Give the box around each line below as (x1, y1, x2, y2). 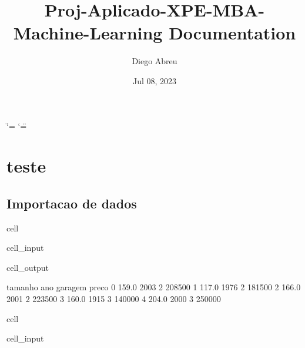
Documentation (169, 21, 296, 45)
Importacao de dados (6, 194, 137, 212)
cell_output (6, 261, 49, 273)
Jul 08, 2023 (132, 74, 177, 87)
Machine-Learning (13, 21, 163, 45)
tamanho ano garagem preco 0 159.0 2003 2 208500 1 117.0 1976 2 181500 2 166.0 (6, 281, 301, 293)
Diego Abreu (132, 55, 177, 67)
